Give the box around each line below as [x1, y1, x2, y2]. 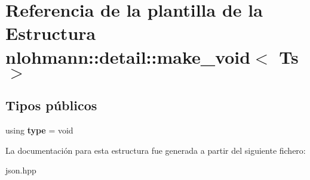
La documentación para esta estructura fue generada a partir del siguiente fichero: [5, 144, 306, 156]
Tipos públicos [5, 96, 97, 114]
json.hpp [5, 164, 36, 176]
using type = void [5, 123, 73, 136]
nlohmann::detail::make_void [5, 44, 251, 69]
